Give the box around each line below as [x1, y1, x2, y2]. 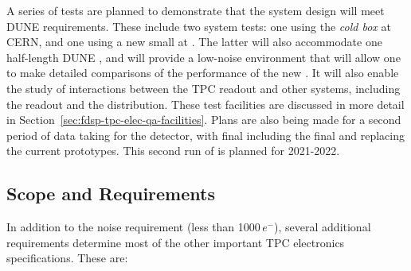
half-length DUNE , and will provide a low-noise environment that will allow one [6, 48, 401, 65]
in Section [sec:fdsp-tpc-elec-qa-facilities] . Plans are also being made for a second [6, 111, 401, 128]
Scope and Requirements [6, 181, 215, 206]
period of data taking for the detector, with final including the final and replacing [6, 126, 405, 143]
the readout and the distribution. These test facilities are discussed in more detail [6, 95, 405, 112]
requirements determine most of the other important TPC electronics [6, 234, 345, 250]
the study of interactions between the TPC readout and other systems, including [6, 79, 401, 96]
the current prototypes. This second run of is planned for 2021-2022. [6, 142, 340, 159]
